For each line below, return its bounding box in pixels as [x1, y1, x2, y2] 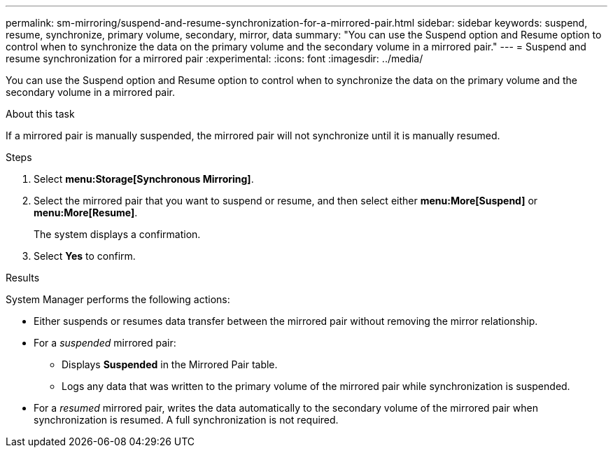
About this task [6, 108, 75, 120]
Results [6, 272, 40, 284]
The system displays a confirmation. [34, 228, 201, 240]
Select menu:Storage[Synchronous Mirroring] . [34, 173, 254, 185]
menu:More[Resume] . [34, 207, 138, 218]
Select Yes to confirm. [34, 250, 136, 262]
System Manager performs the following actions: [6, 293, 230, 305]
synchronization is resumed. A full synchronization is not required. [34, 414, 339, 426]
